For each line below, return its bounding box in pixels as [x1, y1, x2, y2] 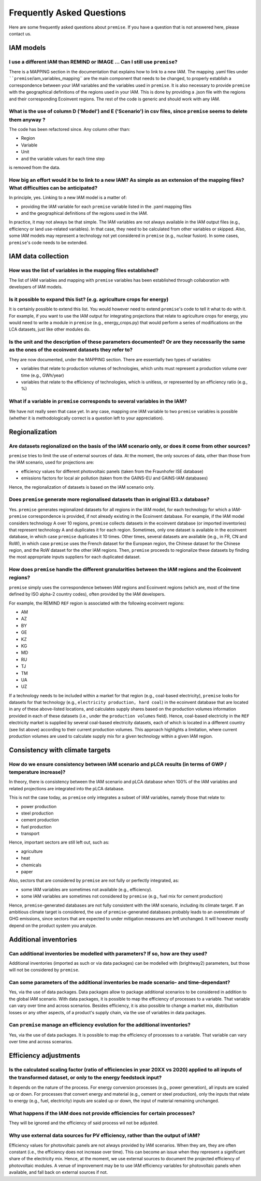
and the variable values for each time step [21, 156, 105, 161]
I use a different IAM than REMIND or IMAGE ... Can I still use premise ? [9, 58, 178, 65]
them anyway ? [9, 116, 45, 123]
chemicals [21, 862, 42, 868]
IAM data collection [9, 252, 69, 260]
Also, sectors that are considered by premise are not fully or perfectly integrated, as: [9, 878, 179, 883]
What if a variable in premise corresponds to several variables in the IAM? [9, 398, 187, 405]
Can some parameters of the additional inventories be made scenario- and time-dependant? [9, 979, 231, 986]
